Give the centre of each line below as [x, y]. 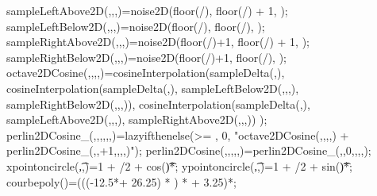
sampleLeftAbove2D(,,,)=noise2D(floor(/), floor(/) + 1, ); [147, 10]
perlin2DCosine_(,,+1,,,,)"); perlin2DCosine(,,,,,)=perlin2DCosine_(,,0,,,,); [189, 150]
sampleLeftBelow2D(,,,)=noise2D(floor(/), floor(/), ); [136, 26]
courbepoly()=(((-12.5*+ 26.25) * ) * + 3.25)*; [121, 181]
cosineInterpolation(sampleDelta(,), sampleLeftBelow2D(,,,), [153, 88]
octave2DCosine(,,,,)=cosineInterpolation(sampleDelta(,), [146, 73]
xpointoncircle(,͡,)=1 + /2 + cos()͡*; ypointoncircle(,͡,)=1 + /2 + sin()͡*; [179, 165]
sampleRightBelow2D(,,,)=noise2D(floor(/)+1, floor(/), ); [146, 57]
